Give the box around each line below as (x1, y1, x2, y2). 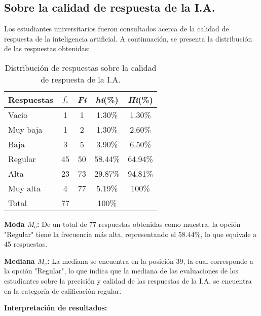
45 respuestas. (4, 239, 48, 249)
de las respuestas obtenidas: (4, 43, 90, 54)
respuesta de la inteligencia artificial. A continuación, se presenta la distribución (4, 33, 252, 44)
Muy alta (8, 182, 41, 194)
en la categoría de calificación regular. (4, 285, 122, 296)
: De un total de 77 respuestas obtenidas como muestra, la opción (37, 218, 241, 229)
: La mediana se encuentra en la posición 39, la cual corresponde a (47, 255, 253, 266)
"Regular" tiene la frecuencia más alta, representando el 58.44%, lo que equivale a (4, 228, 257, 239)
